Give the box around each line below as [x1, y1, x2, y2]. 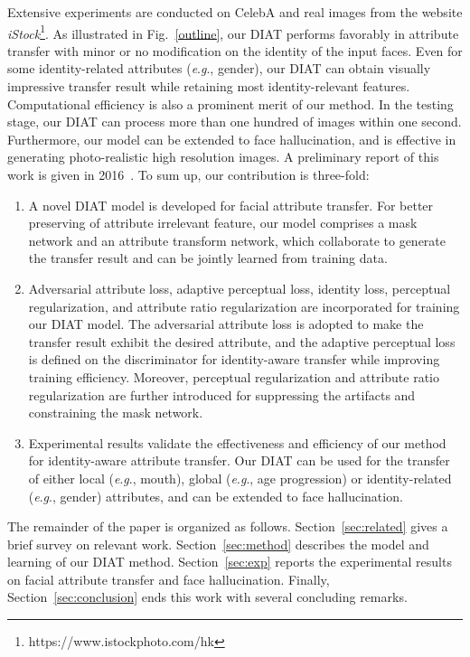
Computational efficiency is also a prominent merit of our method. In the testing [7, 94, 454, 113]
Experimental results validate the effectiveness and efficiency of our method [28, 433, 446, 452]
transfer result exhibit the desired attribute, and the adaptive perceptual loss [28, 332, 456, 351]
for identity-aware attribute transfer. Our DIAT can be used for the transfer [28, 451, 450, 470]
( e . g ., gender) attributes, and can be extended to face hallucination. [28, 486, 403, 505]
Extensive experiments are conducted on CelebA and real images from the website [7, 3, 463, 21]
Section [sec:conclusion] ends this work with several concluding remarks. [7, 587, 408, 606]
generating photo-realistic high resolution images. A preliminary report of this [7, 147, 439, 166]
